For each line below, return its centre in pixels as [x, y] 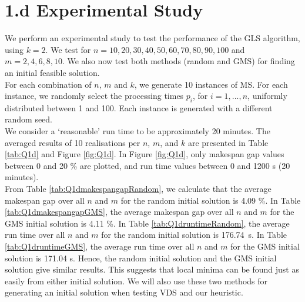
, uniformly [267, 96]
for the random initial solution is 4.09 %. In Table [211, 200]
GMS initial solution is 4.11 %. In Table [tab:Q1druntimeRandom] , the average [147, 223]
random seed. [29, 119]
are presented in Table [228, 142]
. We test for [68, 49]
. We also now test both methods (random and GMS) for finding [178, 61]
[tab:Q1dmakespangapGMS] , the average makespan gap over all [119, 212]
